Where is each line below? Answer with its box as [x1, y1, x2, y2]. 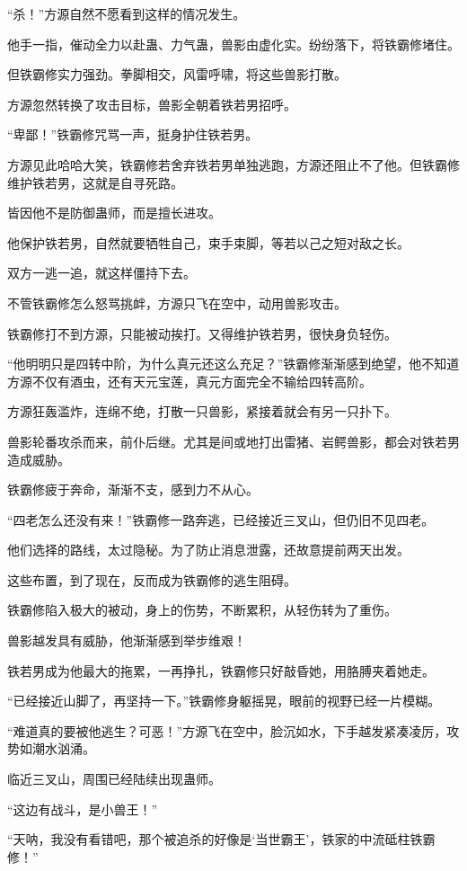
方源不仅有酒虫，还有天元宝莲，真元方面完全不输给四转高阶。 [7, 371, 372, 390]
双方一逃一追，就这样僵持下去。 [7, 263, 196, 282]
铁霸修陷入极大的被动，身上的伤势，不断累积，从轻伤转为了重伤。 [7, 600, 397, 619]
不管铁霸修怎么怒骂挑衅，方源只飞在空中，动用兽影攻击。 [7, 293, 347, 312]
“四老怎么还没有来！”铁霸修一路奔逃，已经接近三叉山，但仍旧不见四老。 [7, 510, 435, 529]
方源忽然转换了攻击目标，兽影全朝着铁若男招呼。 [7, 94, 296, 113]
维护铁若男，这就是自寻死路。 [7, 173, 183, 191]
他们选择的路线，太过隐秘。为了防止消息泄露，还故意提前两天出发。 [7, 540, 410, 559]
